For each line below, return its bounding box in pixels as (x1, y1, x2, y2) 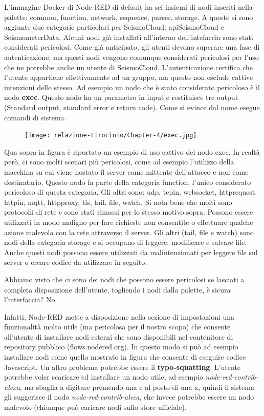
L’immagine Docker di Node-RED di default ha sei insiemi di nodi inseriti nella (4, 2, 253, 12)
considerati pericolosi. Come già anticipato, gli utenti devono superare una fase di (4, 41, 260, 52)
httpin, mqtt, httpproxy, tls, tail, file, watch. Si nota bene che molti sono (4, 196, 232, 207)
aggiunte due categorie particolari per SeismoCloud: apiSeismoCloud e (4, 22, 224, 32)
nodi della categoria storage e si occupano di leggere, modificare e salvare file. (4, 237, 247, 247)
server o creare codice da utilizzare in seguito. (4, 257, 147, 267)
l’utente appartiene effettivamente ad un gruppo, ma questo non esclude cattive (4, 72, 253, 82)
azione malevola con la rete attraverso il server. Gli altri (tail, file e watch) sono (4, 226, 254, 237)
